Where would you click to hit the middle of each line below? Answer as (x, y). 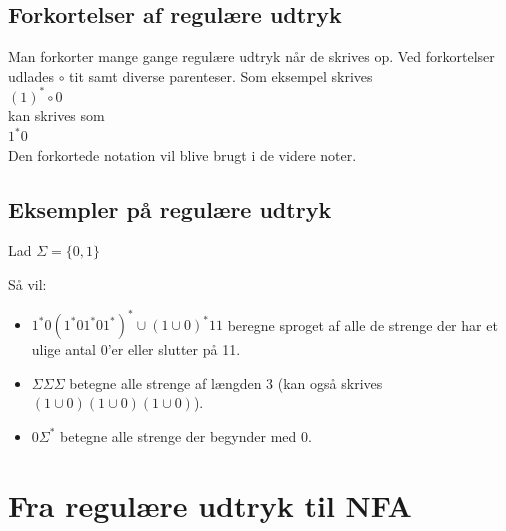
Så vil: (27, 284)
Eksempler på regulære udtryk (170, 208)
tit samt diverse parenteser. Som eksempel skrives (221, 75)
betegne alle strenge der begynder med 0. (186, 435)
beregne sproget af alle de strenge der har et (362, 324)
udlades (31, 75)
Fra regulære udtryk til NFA (210, 504)
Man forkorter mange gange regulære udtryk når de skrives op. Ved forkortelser (251, 56)
